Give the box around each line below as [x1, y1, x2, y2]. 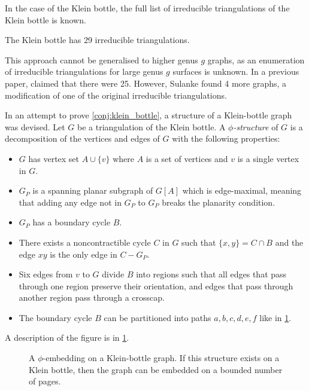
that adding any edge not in [19, 195, 122, 208]
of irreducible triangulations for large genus [5, 65, 163, 78]
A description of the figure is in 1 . [5, 331, 129, 344]
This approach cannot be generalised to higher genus [5, 53, 198, 66]
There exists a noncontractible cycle [19, 236, 151, 248]
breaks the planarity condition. [162, 195, 275, 208]
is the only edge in [50, 248, 117, 260]
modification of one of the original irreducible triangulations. [5, 88, 227, 101]
